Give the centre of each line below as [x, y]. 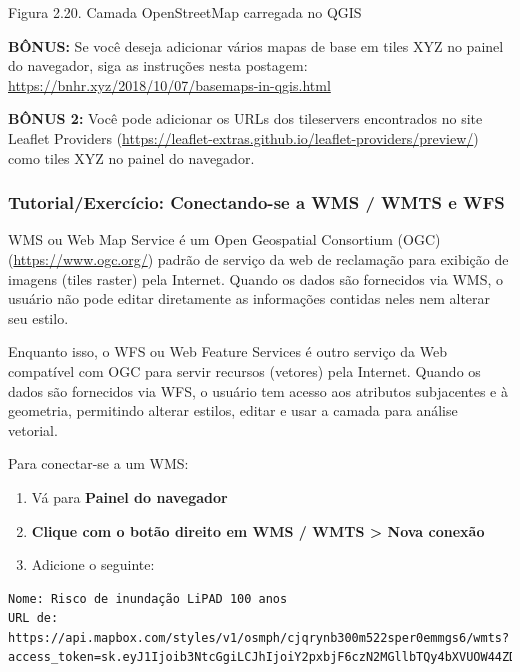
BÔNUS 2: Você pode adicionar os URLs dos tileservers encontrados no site [245, 118]
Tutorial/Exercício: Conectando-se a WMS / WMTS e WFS [256, 202]
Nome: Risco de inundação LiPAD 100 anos [148, 598]
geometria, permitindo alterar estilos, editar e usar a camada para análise [233, 410]
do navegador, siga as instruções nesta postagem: [158, 65]
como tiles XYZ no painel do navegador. [131, 157]
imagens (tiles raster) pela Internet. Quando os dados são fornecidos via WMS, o [255, 278]
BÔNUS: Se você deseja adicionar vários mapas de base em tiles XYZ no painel [256, 45]
